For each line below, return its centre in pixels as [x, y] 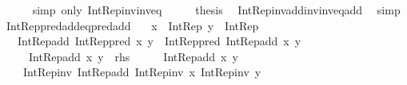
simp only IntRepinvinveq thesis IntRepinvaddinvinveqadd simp [216, 10]
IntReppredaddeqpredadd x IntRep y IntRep [132, 25]
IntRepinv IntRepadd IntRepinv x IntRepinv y [142, 72]
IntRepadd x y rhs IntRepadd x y [133, 56]
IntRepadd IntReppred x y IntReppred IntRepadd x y [159, 41]
